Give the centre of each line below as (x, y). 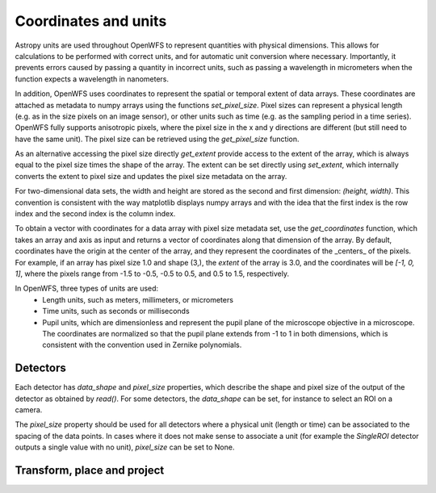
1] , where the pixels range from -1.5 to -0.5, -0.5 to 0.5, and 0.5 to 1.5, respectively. (152, 274)
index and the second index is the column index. (95, 214)
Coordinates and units (91, 21)
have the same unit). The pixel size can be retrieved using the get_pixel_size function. (157, 139)
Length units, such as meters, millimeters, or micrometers (138, 299)
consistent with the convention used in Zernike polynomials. (142, 345)
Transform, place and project (90, 470)
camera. (29, 410)
